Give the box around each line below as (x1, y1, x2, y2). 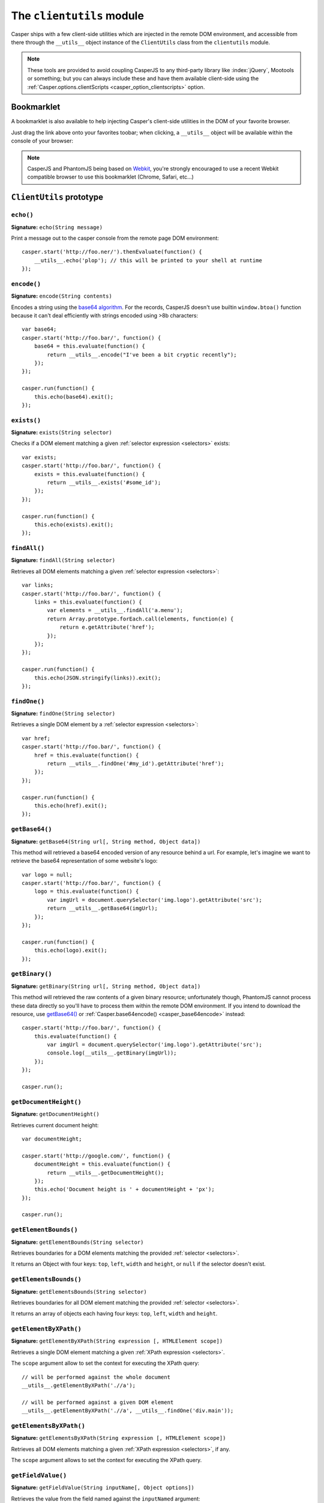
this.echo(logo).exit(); (34, 947, 107, 954)
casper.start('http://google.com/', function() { (22, 1152, 171, 1159)
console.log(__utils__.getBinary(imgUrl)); (47, 1050, 177, 1056)
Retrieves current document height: (11, 1121, 99, 1128)
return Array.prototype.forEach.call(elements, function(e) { (47, 615, 234, 622)
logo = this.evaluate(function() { (34, 888, 139, 895)
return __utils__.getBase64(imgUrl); (47, 905, 158, 912)
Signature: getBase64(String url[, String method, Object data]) (11, 837, 201, 845)
